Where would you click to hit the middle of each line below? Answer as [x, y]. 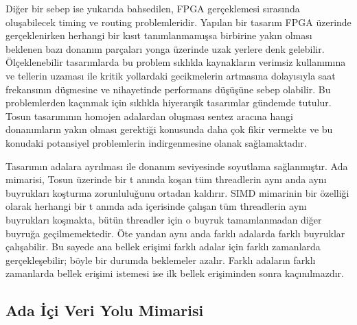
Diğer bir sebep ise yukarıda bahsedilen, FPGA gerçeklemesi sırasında [153, 8]
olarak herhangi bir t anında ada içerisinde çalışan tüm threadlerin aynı [156, 206]
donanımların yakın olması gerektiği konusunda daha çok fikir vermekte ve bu [169, 129]
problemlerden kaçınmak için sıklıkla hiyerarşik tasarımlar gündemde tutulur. [169, 103]
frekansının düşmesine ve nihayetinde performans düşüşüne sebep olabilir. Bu [168, 89]
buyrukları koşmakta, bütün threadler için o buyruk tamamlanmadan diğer [164, 219]
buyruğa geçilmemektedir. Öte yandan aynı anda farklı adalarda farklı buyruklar [175, 233]
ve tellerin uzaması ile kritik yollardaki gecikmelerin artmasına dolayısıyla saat [171, 75]
